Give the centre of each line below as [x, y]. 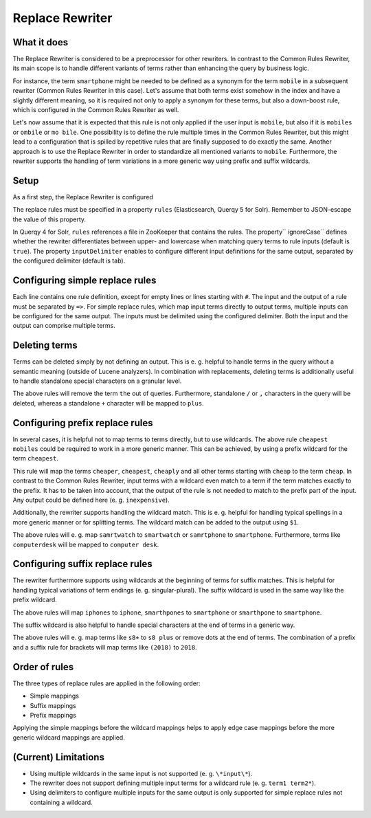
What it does [41, 42]
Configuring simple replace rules [85, 281]
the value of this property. [49, 219]
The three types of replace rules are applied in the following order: [106, 683]
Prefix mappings [53, 715]
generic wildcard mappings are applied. [69, 737]
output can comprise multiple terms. [64, 326]
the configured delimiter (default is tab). [69, 261]
